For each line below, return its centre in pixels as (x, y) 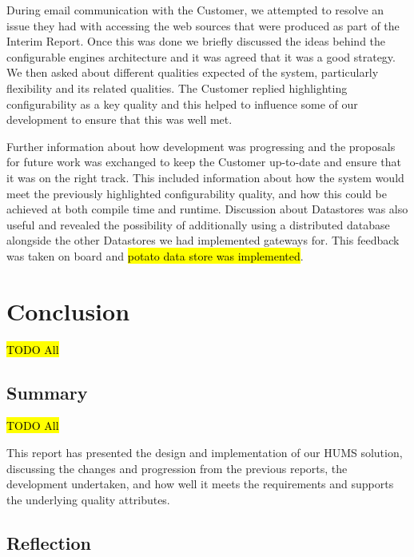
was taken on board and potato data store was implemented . (155, 255)
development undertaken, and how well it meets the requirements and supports (200, 484)
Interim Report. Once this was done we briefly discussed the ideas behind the (196, 41)
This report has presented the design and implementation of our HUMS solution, (205, 453)
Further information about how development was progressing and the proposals (201, 146)
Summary (47, 392)
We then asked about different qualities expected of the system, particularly (193, 72)
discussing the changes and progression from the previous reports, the (177, 468)
